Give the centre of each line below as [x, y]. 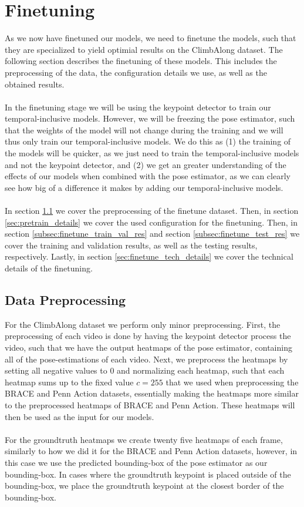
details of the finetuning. [49, 268]
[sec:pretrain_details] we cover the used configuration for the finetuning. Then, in [151, 222]
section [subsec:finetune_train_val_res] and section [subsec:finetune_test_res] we [152, 234]
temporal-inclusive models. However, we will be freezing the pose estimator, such [150, 118]
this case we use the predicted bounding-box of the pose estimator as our [136, 462]
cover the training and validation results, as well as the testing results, [131, 245]
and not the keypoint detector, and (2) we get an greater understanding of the [146, 164]
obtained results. [35, 84]
